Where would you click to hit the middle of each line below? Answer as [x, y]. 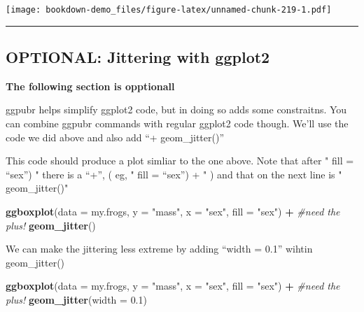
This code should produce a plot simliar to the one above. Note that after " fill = [180, 161]
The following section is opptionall [90, 86]
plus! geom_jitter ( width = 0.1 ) [76, 299]
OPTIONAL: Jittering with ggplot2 [138, 57]
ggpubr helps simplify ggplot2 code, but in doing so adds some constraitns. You [176, 109]
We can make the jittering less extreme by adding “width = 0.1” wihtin [159, 249]
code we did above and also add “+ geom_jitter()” [115, 137]
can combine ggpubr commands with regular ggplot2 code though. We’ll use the [177, 123]
